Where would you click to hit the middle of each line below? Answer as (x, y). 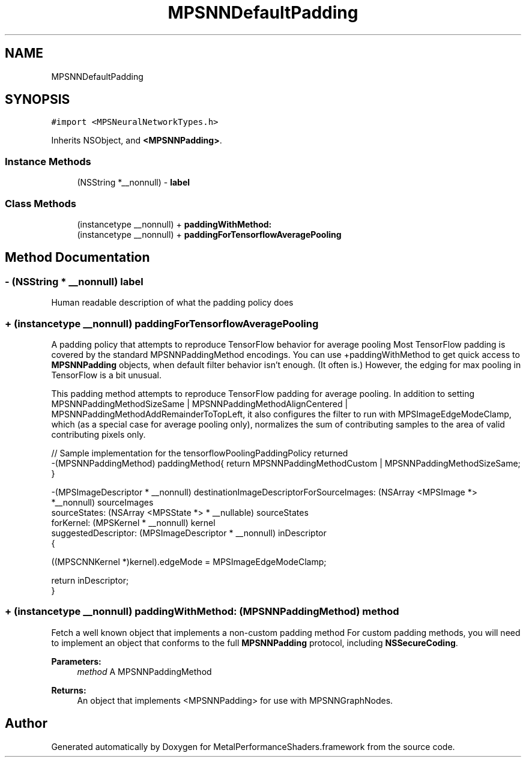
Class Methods (41, 203)
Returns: (69, 690)
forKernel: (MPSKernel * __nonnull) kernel (133, 522)
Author (26, 724)
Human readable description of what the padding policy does (172, 303)
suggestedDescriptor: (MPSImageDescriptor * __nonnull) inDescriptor (189, 533)
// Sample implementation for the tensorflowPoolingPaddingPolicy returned (200, 453)
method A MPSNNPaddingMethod (144, 671)
